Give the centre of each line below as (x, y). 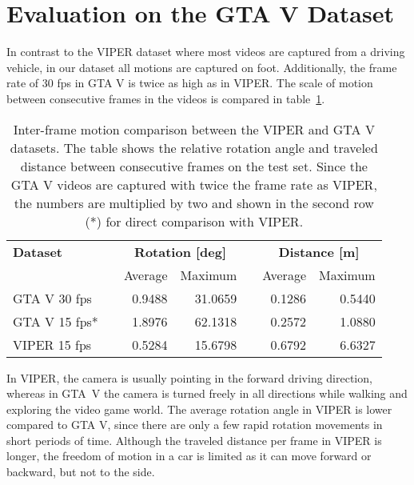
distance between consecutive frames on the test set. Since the (194, 166)
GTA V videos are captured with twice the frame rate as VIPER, (194, 184)
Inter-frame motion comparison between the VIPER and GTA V (194, 129)
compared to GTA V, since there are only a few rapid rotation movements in (195, 425)
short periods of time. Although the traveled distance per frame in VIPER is (194, 440)
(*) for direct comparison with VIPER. (194, 221)
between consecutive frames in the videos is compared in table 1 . (166, 98)
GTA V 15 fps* (56, 321)
